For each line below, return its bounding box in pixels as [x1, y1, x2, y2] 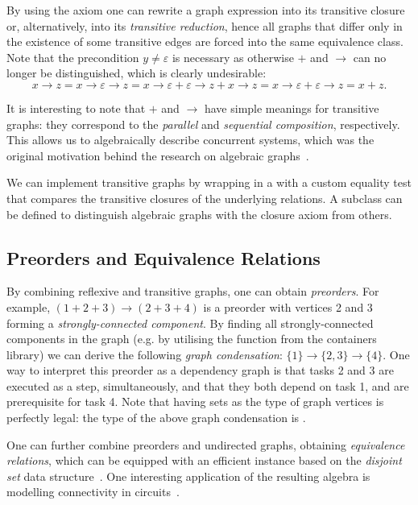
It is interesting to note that [6, 99, 146, 116]
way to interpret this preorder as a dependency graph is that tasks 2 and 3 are [6, 362, 394, 379]
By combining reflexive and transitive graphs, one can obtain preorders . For [6, 283, 379, 300]
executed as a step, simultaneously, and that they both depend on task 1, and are [6, 377, 409, 394]
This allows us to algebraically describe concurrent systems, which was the [6, 131, 375, 148]
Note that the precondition [6, 48, 139, 65]
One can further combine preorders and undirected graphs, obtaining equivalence [6, 436, 405, 453]
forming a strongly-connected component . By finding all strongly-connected [6, 314, 374, 331]
